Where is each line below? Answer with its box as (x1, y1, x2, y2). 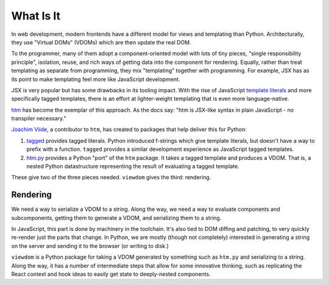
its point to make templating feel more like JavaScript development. (11, 75, 180, 83)
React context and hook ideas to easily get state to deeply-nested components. (11, 270, 211, 278)
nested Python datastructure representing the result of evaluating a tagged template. (26, 163, 240, 170)
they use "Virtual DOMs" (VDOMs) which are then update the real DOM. (11, 38, 191, 46)
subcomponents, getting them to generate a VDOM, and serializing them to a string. (11, 214, 222, 221)
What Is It (11, 9, 61, 22)
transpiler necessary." (11, 115, 66, 122)
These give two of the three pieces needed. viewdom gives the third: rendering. (11, 174, 211, 181)
